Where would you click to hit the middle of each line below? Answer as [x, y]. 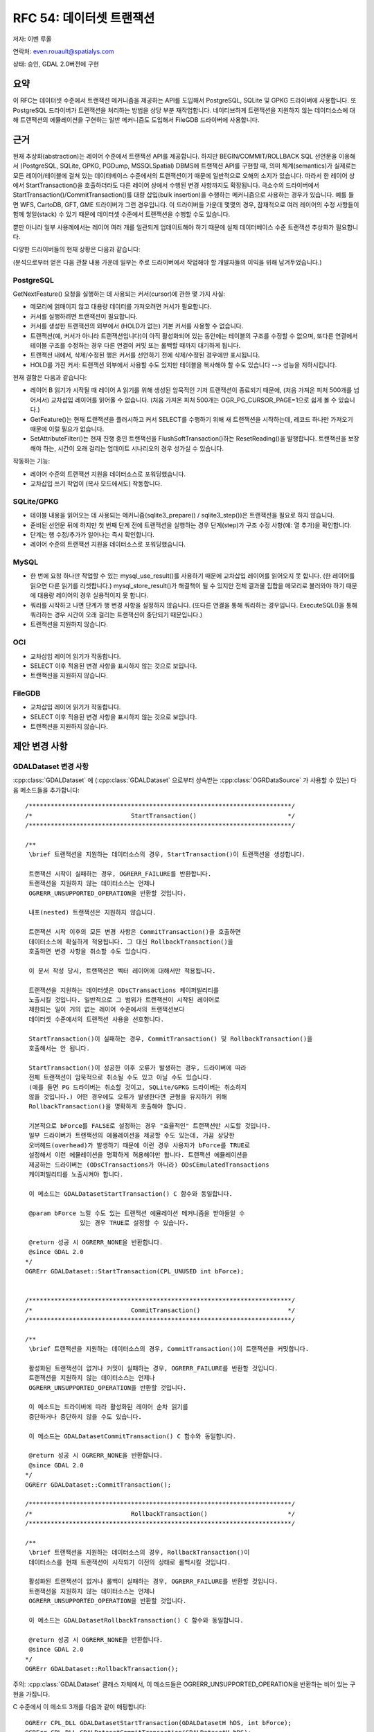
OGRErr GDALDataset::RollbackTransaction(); [102, 1669]
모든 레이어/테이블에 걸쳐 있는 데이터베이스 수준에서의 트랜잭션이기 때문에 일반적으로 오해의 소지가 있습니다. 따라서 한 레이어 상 [184, 175]
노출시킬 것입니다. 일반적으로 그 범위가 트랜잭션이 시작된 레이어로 [124, 1000]
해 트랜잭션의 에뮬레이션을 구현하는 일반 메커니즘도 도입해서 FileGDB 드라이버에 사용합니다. [136, 120]
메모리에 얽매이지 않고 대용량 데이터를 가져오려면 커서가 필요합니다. [121, 307]
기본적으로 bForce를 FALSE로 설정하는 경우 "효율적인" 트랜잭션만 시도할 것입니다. [150, 1126]
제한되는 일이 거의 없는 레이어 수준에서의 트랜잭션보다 [107, 1009]
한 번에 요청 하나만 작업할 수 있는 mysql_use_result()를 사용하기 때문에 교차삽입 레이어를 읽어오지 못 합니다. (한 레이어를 [193, 576]
